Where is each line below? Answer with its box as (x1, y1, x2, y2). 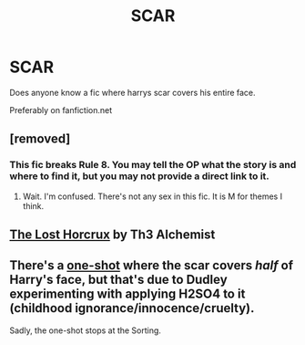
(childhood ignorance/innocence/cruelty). (9, 300, 255, 316)
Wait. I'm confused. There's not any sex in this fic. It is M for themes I (22, 191, 283, 202)
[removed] (9, 131, 71, 147)
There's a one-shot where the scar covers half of (9, 257, 294, 274)
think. (22, 200, 45, 211)
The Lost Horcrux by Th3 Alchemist (9, 227, 216, 243)
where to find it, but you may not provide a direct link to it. (9, 170, 270, 183)
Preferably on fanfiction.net (9, 104, 112, 115)
